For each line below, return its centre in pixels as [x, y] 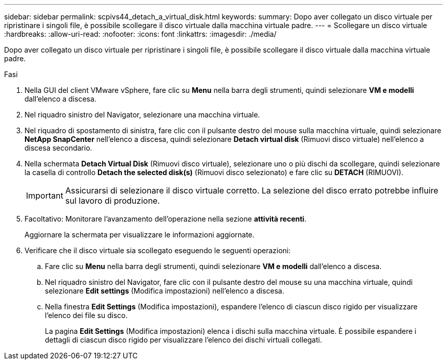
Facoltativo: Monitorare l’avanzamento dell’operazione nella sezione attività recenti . [166, 219]
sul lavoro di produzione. [113, 201]
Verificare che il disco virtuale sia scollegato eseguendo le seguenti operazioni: [158, 250]
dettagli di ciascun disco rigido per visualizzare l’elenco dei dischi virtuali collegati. [183, 340]
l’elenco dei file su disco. [86, 315]
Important [45, 196]
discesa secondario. [58, 148]
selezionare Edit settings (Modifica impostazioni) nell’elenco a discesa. [165, 291]
